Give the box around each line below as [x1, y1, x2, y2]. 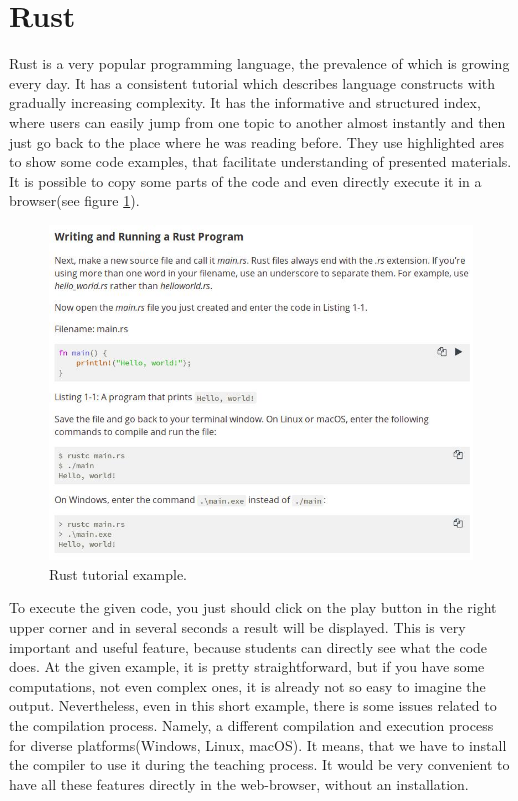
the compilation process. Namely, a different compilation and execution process [9, 715, 494, 736]
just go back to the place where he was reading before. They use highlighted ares [9, 131, 505, 152]
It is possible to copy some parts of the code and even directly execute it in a [9, 170, 482, 191]
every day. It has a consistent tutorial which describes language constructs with [9, 72, 496, 93]
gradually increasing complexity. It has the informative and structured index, [9, 92, 481, 113]
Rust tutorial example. [49, 563, 187, 584]
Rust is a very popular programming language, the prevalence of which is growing [9, 53, 510, 74]
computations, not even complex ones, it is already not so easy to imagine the [9, 675, 486, 696]
